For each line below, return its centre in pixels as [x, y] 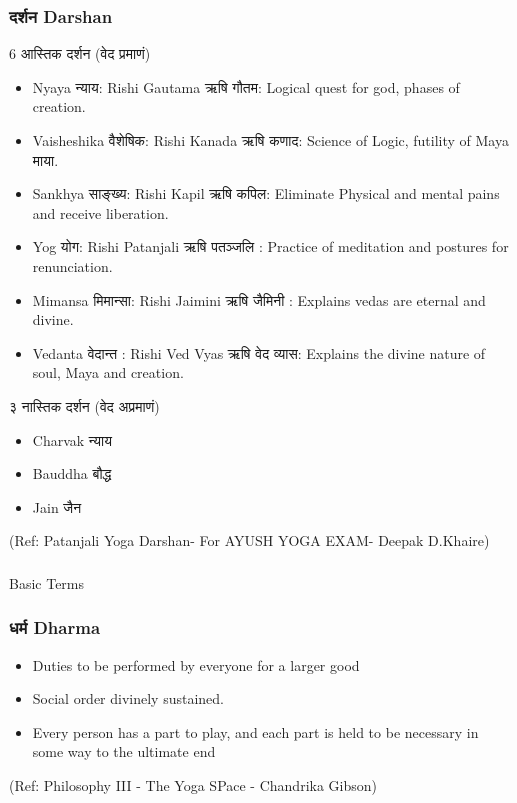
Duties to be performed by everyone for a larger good [196, 664]
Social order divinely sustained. [128, 698]
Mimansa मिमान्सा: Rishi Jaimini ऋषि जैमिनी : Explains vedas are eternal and [259, 299]
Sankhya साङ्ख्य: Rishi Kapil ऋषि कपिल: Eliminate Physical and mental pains [266, 193]
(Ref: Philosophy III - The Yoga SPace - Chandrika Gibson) [193, 785]
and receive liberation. [100, 212]
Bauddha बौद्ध [72, 473]
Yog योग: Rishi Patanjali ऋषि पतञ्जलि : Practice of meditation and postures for [270, 246]
